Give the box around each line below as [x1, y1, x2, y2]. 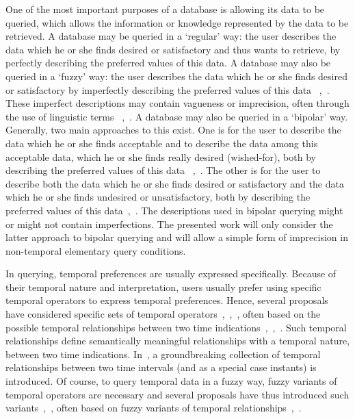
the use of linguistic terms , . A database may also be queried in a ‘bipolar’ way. [5, 109, 348, 123]
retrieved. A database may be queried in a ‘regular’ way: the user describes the [5, 29, 337, 43]
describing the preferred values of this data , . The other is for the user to [5, 163, 321, 177]
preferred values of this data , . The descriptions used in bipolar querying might [5, 203, 343, 217]
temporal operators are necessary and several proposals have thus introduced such [5, 387, 350, 401]
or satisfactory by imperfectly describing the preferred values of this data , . [5, 82, 330, 97]
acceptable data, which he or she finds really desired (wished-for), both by [5, 149, 316, 164]
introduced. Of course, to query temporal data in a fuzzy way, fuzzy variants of [5, 374, 337, 388]
